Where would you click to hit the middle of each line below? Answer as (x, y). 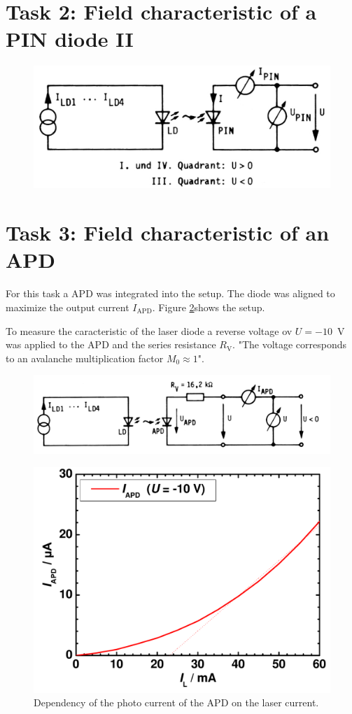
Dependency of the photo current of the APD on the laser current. (176, 702)
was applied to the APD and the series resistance (111, 344)
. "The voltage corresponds (290, 344)
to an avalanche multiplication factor (85, 358)
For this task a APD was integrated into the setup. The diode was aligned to (170, 293)
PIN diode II (70, 39)
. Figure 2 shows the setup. (209, 307)
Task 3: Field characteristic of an (168, 233)
